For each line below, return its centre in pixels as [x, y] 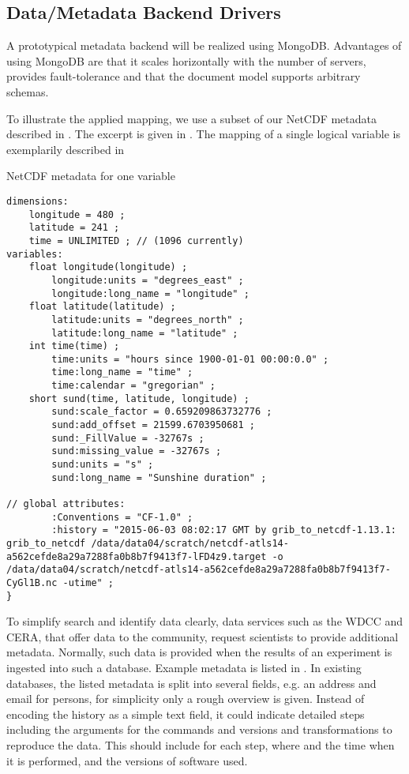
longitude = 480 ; [77, 214]
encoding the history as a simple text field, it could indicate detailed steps [186, 714]
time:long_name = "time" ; [122, 372]
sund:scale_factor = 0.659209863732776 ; [162, 412]
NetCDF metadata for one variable [91, 176]
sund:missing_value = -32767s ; [137, 451]
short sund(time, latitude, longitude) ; [139, 398]
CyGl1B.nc [32, 582]
